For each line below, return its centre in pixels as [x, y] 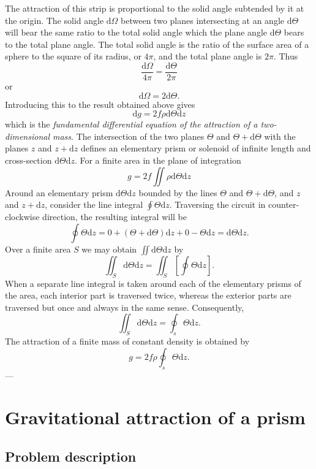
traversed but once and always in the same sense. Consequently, [125, 307]
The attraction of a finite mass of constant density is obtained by [127, 341]
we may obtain [109, 249]
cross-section [28, 160]
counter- [284, 204]
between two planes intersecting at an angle [203, 20]
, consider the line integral [94, 204]
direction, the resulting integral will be [115, 217]
